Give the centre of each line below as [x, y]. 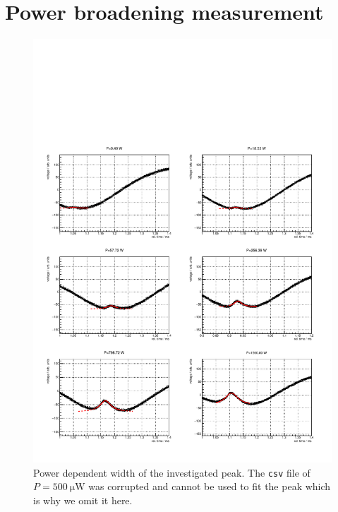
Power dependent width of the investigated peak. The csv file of [172, 472]
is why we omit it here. [83, 500]
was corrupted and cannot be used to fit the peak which [210, 486]
